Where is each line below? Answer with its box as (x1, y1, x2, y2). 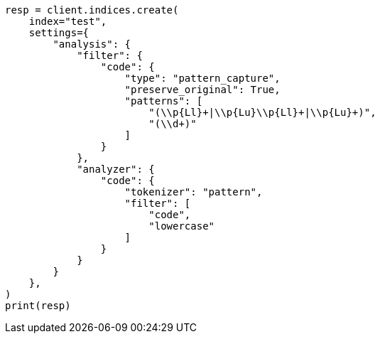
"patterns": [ (124, 95, 203, 107)
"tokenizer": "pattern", (124, 186, 263, 198)
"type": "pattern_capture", (124, 72, 281, 84)
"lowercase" (148, 220, 215, 232)
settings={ (28, 27, 89, 38)
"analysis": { (53, 38, 131, 50)
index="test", (28, 16, 107, 27)
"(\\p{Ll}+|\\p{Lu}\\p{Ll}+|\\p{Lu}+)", (148, 107, 376, 118)
